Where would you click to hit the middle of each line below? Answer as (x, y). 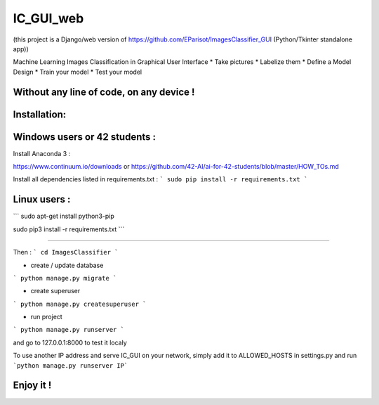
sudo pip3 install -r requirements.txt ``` (69, 229)
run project (46, 317)
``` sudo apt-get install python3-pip (64, 216)
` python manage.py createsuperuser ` (80, 304)
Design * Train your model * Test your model (78, 72)
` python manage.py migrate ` (65, 278)
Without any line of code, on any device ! (104, 92)
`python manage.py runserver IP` (71, 365)
